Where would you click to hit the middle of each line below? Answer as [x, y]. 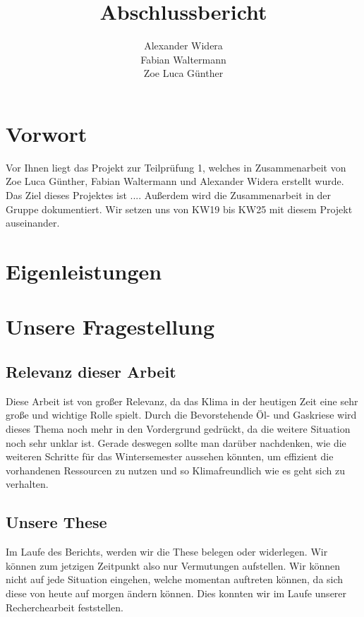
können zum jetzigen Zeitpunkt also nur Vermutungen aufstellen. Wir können [173, 565]
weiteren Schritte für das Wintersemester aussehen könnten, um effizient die [170, 456]
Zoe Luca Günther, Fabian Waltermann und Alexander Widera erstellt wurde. [175, 181]
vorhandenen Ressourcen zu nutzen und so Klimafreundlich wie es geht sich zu [175, 470]
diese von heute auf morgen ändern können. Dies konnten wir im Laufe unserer [176, 593]
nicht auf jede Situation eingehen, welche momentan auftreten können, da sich [175, 579]
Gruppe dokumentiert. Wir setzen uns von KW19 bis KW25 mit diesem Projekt [179, 209]
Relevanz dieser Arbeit [91, 371]
